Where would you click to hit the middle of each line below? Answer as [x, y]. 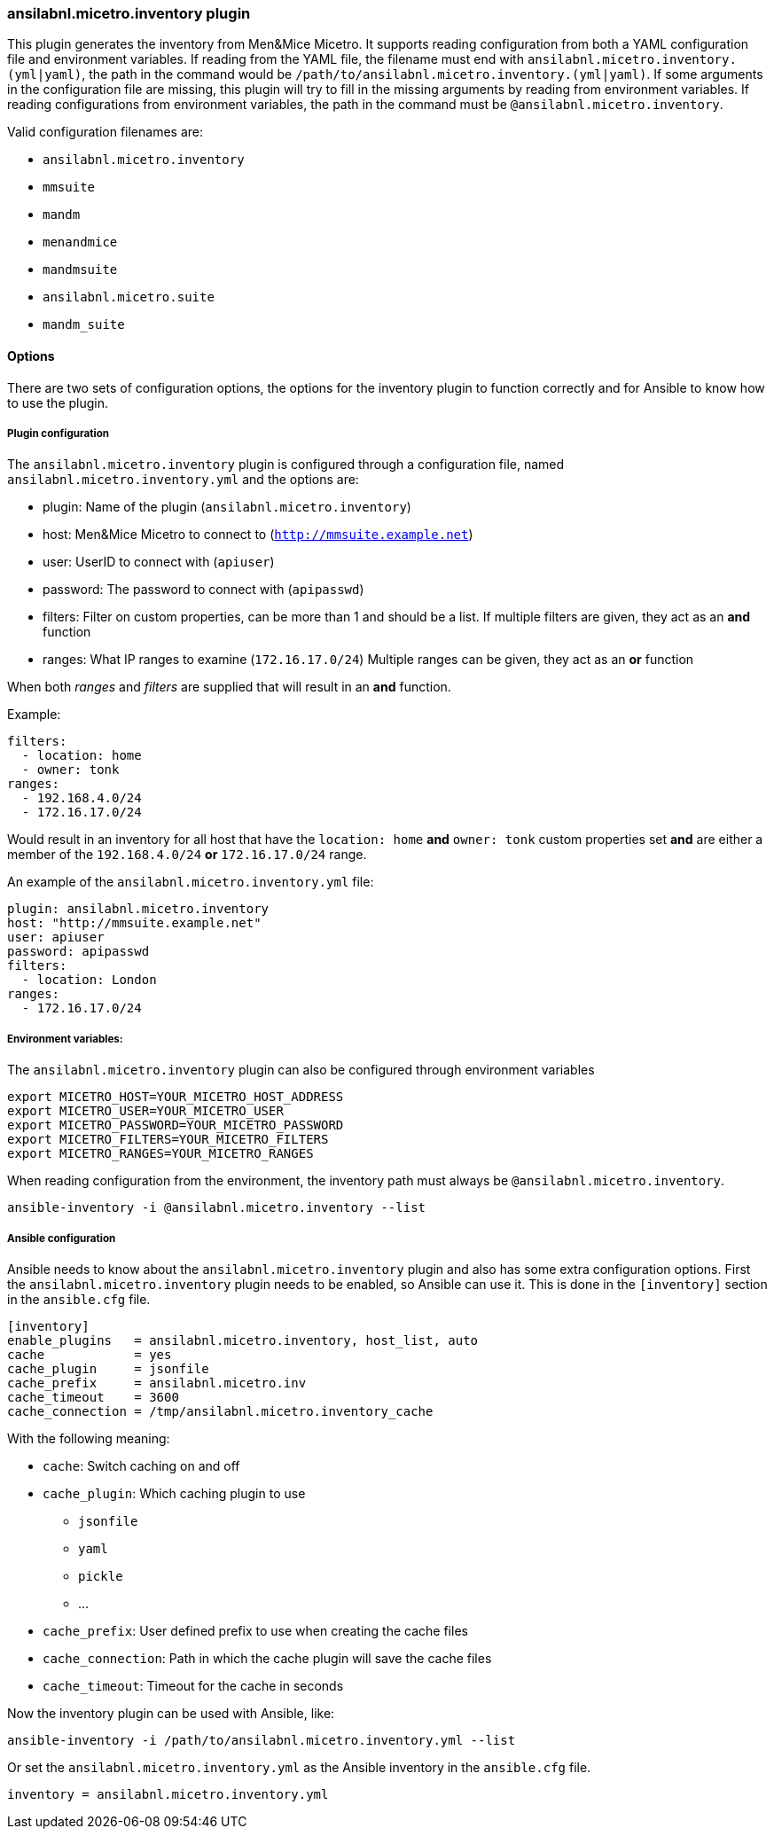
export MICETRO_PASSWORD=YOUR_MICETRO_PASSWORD [176, 1125]
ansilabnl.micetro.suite [129, 297]
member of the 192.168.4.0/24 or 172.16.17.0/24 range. [187, 855]
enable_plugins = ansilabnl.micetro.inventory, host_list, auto [243, 1340]
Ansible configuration [62, 1238]
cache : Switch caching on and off [141, 1465]
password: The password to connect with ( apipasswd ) [203, 590]
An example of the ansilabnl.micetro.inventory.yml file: [191, 882]
